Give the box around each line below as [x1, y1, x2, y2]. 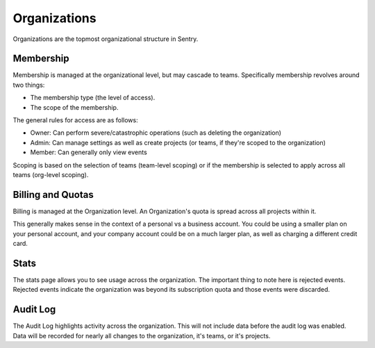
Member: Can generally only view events [30, 148, 147, 156]
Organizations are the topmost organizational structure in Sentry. [12, 35, 199, 43]
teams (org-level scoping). [12, 170, 89, 179]
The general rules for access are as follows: [12, 116, 138, 124]
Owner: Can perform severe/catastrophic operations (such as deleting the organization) [30, 129, 281, 137]
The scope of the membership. [30, 103, 119, 111]
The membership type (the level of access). [30, 94, 156, 102]
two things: [12, 81, 45, 89]
